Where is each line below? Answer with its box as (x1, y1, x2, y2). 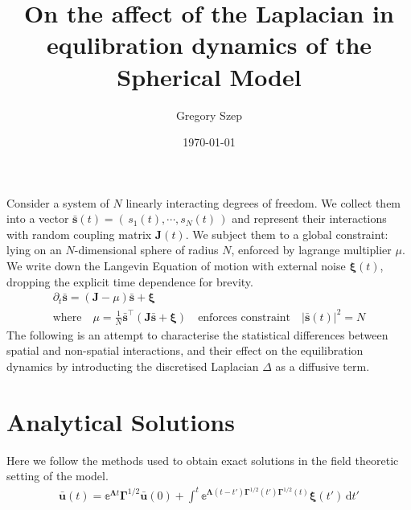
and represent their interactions (232, 210, 387, 227)
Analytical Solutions (6, 405, 235, 438)
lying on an (6, 241, 62, 258)
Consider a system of (6, 194, 109, 211)
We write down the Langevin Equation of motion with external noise (6, 257, 346, 274)
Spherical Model (117, 60, 302, 93)
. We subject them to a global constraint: (185, 225, 388, 242)
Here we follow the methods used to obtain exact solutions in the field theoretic (6, 451, 399, 468)
